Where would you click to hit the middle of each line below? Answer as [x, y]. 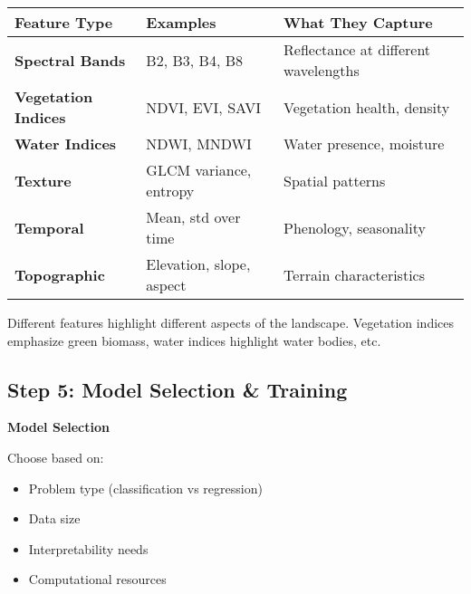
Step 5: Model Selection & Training [178, 389]
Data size [54, 518]
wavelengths [322, 70]
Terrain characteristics [354, 274]
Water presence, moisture [364, 144]
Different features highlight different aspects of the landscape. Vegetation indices [231, 322]
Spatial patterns [335, 180]
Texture [43, 180]
